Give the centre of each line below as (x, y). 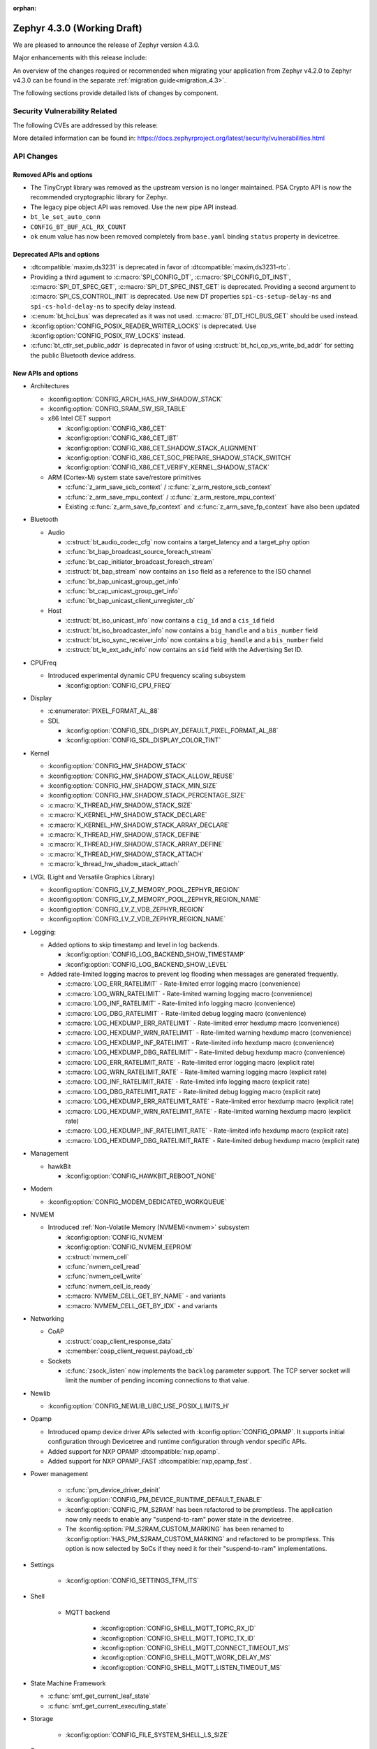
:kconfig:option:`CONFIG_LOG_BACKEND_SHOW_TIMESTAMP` (155, 954)
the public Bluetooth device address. (83, 355)
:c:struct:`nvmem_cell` (97, 1256)
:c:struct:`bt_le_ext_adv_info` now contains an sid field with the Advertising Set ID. (184, 650)
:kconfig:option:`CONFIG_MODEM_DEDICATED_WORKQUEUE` (137, 1202)
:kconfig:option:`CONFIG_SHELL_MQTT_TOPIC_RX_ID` (178, 1628)
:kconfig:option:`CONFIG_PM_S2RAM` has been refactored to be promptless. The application (199, 1509)
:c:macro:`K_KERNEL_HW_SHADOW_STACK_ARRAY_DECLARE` (139, 825)
